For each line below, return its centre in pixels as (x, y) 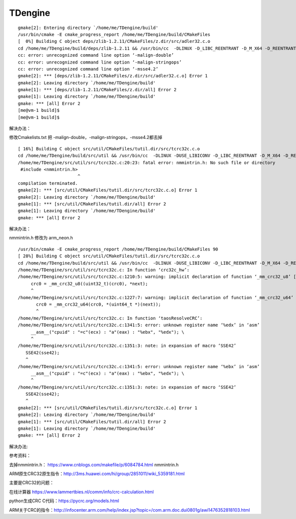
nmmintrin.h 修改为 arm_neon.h (41, 238)
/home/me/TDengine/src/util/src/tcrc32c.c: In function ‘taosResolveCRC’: (110, 318)
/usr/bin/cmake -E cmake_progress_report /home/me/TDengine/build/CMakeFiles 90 (118, 249)
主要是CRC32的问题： (32, 483)
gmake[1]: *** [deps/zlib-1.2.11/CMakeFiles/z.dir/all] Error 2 (97, 90)
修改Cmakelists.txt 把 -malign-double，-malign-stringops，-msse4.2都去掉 (86, 138)
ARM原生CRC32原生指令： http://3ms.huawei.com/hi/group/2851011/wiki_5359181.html (97, 474)
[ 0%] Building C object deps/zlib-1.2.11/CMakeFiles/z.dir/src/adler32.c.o (114, 41)
